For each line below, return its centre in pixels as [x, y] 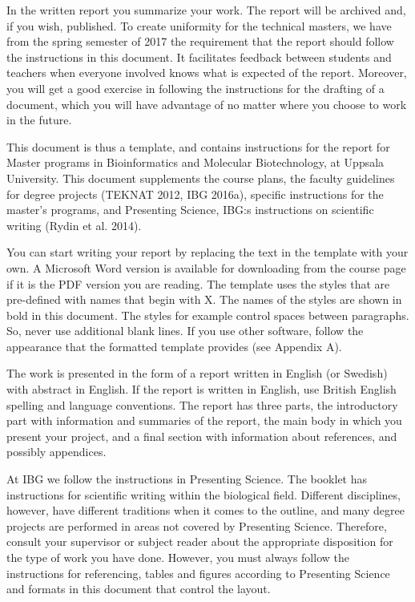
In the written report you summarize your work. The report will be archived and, [206, 10]
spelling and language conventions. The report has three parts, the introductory [202, 404]
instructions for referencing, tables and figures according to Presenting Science [198, 573]
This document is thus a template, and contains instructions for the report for [198, 146]
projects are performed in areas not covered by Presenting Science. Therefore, [197, 525]
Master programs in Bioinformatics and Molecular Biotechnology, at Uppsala [195, 162]
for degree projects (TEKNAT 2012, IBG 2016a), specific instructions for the [195, 194]
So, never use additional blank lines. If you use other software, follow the [185, 331]
